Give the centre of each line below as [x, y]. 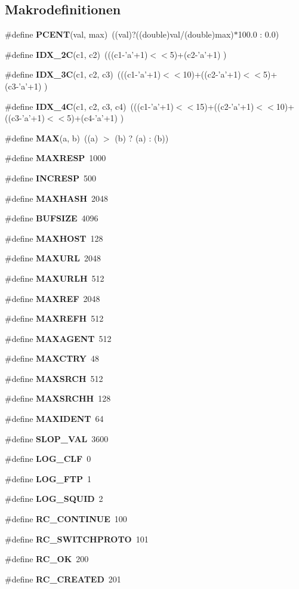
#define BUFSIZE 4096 [52, 218]
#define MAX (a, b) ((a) [52, 138]
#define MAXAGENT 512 [58, 338]
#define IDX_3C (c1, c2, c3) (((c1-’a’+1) [83, 74]
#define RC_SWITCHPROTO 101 [77, 539]
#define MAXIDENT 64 [54, 419]
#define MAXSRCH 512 [54, 378]
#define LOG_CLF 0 [48, 459]
